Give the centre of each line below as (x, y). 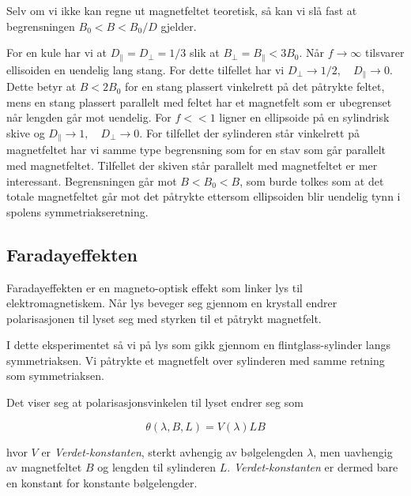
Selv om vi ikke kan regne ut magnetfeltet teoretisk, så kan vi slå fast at (182, 10)
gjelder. (179, 26)
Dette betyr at (41, 86)
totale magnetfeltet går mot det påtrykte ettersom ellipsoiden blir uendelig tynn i (204, 196)
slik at (204, 53)
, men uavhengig (353, 451)
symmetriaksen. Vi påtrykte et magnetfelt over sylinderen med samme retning (196, 360)
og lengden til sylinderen (157, 467)
